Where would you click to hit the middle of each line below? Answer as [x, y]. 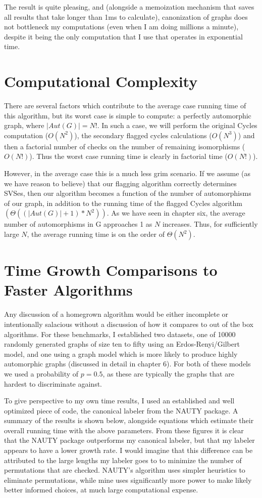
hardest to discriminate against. [53, 383]
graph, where [24, 125]
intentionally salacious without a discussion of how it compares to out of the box [129, 324]
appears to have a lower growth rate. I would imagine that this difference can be [128, 450]
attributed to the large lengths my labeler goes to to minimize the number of [123, 460]
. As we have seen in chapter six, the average [176, 213]
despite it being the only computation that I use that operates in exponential [123, 36]
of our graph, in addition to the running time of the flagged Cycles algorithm [123, 203]
